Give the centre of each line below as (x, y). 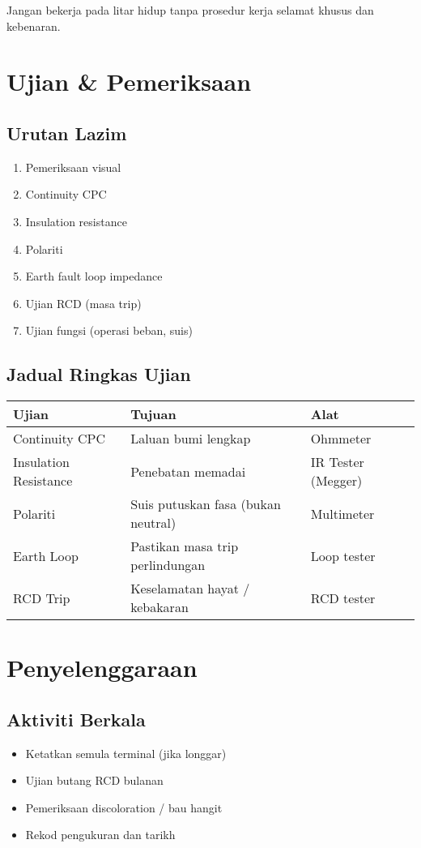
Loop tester (343, 555)
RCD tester (343, 597)
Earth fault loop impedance (94, 276)
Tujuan (153, 414)
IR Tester (337, 462)
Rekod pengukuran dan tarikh (100, 835)
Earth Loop (46, 555)
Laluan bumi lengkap (191, 439)
